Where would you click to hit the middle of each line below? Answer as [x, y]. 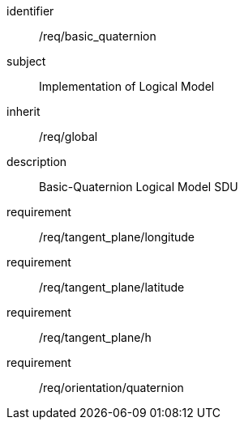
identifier [30, 11]
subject [26, 61]
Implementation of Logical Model [127, 86]
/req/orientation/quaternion [111, 388]
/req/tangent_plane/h [95, 337]
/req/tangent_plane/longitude [117, 237]
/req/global [68, 136]
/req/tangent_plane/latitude [112, 287]
